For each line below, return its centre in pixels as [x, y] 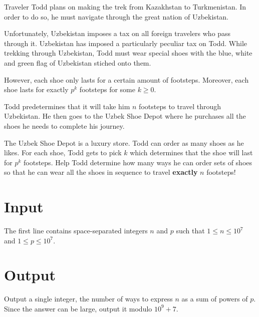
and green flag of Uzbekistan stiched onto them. [78, 62]
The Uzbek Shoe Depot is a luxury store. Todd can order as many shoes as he [124, 142]
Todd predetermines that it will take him [67, 106]
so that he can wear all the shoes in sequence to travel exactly [101, 172]
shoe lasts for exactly [36, 89]
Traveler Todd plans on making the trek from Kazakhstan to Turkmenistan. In [125, 7]
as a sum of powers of [215, 299]
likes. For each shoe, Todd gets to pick [63, 152]
